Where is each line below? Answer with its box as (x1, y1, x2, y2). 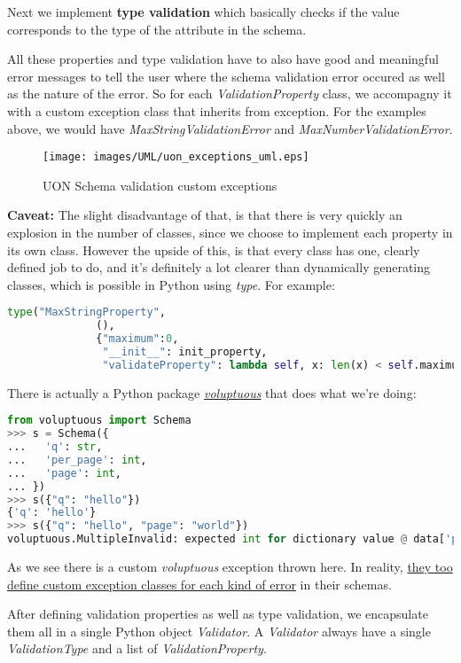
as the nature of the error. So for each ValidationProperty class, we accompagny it (7, 84, 452, 103)
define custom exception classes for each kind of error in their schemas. (7, 574, 392, 593)
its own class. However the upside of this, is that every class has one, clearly (7, 240, 420, 259)
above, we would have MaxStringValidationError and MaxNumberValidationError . (7, 119, 453, 137)
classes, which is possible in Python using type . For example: (7, 275, 335, 293)
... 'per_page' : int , (7, 453, 147, 466)
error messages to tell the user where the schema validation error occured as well (7, 66, 445, 85)
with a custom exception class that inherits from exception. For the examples (7, 101, 426, 120)
